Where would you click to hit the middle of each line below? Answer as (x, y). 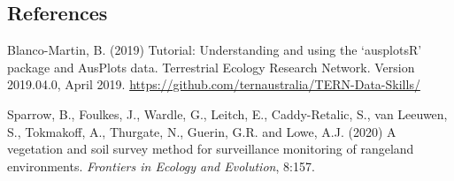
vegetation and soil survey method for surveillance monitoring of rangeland (211, 149)
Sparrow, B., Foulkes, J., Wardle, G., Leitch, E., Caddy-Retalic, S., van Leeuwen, (227, 113)
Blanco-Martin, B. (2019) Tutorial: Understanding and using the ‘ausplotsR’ (215, 50)
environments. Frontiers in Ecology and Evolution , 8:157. (161, 166)
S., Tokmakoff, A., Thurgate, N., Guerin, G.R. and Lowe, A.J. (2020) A (202, 131)
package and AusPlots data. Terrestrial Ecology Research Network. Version (211, 67)
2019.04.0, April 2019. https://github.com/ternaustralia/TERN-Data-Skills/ (214, 84)
